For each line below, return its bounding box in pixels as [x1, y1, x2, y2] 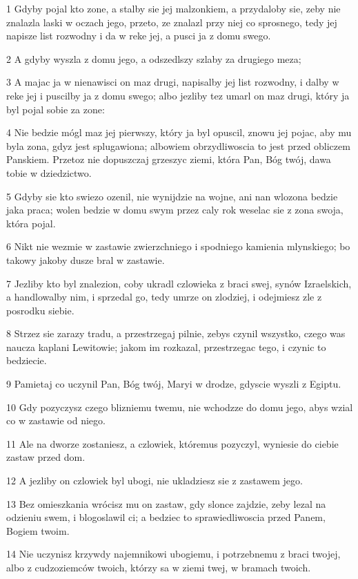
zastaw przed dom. [6, 450, 86, 464]
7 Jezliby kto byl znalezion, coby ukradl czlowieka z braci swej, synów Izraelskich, [6, 276, 352, 290]
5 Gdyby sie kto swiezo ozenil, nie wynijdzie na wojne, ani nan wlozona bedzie [6, 189, 338, 203]
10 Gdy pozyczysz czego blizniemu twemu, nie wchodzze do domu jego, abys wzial [6, 399, 353, 414]
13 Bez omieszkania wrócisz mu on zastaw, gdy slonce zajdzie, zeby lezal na [6, 496, 326, 511]
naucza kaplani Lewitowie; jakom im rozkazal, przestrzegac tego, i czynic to [6, 339, 326, 354]
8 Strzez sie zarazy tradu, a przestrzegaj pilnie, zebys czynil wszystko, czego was [6, 326, 346, 341]
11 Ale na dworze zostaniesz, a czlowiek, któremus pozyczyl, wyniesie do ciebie [6, 436, 339, 450]
